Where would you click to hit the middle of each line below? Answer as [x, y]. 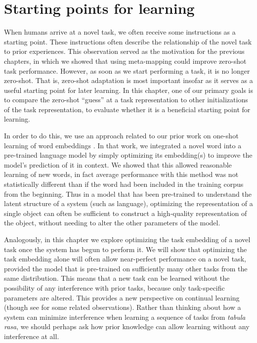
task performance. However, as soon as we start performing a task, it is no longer [127, 70]
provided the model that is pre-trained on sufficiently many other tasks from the [126, 268]
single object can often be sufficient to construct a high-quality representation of [126, 213]
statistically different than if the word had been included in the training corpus [124, 184]
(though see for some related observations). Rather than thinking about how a [123, 307]
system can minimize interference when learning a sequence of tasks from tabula [125, 317]
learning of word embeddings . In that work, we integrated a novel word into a [123, 145]
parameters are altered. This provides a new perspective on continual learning [122, 297]
